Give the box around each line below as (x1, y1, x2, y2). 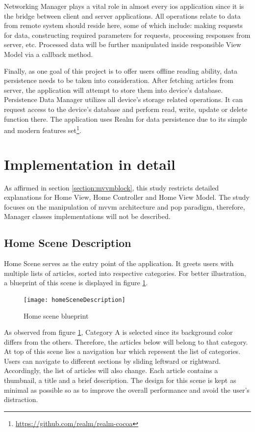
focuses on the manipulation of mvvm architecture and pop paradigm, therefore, (4, 201, 245, 212)
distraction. (4, 394, 38, 405)
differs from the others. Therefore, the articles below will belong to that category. (4, 336, 248, 347)
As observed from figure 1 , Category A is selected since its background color (4, 327, 233, 337)
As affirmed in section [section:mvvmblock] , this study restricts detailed (4, 182, 219, 192)
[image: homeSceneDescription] (24, 296, 126, 303)
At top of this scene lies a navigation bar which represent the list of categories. (4, 346, 241, 356)
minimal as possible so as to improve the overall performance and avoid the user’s (4, 384, 250, 395)
